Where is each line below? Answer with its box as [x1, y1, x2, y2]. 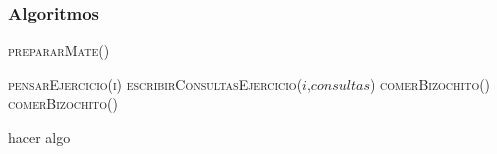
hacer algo [8, 127, 71, 147]
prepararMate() [8, 40, 110, 61]
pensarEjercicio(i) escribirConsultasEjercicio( [8, 73, 303, 94]
